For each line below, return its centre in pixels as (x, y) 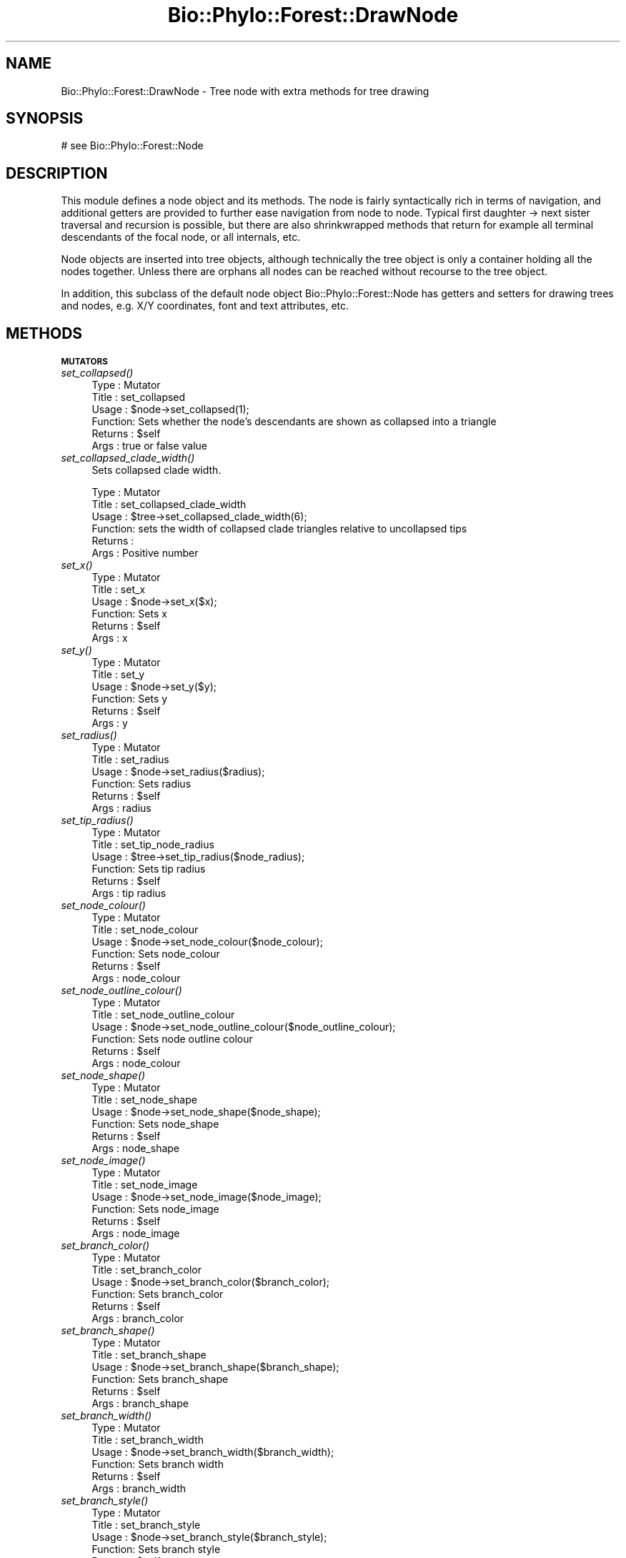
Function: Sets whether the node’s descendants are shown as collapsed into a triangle (294, 422)
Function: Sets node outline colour (172, 1039)
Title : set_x (119, 590)
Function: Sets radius (141, 784)
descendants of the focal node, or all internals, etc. (181, 237)
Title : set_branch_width (148, 1440)
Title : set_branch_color (146, 1270)
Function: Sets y (130, 699)
